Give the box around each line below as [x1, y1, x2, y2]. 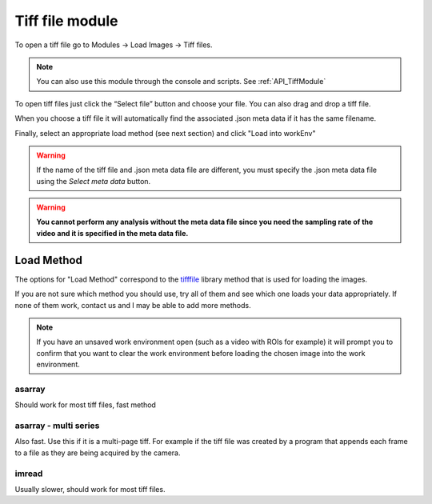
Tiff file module [14, 12, 118, 30]
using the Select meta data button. [36, 176, 151, 186]
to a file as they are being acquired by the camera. [14, 448, 181, 458]
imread [14, 468, 43, 479]
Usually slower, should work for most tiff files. [14, 484, 166, 494]
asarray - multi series [14, 420, 100, 431]
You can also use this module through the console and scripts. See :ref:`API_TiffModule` [36, 77, 326, 86]
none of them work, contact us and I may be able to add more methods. [14, 300, 251, 310]
